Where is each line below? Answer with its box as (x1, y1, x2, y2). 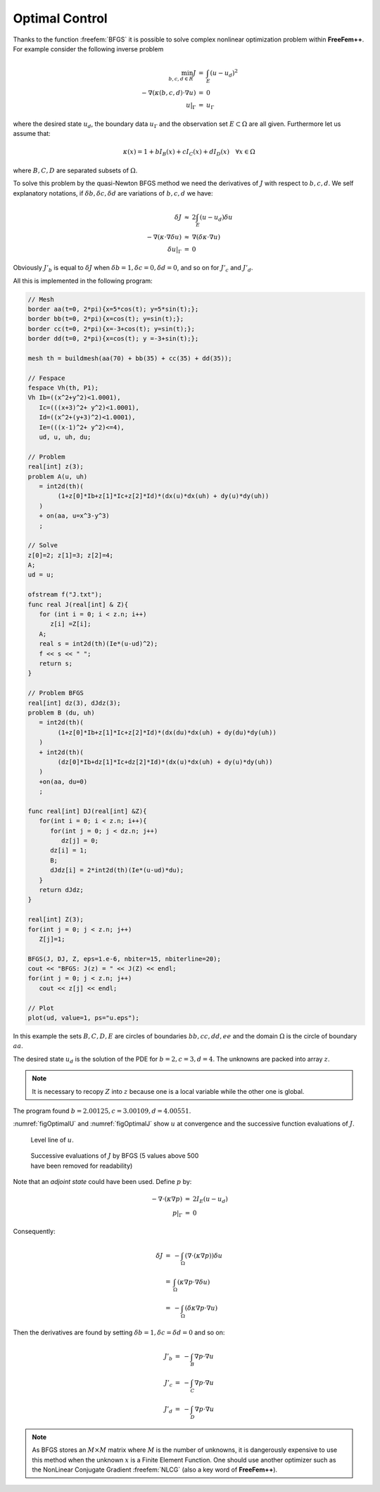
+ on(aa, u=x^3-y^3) (39, 512, 110, 520)
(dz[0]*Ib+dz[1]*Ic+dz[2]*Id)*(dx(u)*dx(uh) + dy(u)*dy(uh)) (57, 758, 273, 766)
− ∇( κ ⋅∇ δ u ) (146, 233, 182, 241)
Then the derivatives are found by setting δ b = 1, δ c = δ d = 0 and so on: (13, 1328, 225, 1337)
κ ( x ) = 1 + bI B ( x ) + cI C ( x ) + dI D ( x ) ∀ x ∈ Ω (122, 148, 256, 158)
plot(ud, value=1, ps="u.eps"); (27, 1014, 140, 1022)
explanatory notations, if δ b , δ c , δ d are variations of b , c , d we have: (13, 189, 214, 197)
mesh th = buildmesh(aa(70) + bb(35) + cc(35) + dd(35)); (27, 354, 232, 362)
